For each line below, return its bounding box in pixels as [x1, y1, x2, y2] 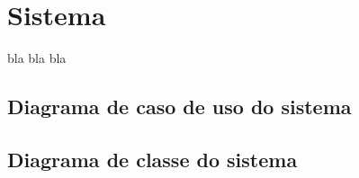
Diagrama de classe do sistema [7, 145, 298, 173]
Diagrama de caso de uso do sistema [7, 93, 352, 120]
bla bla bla [7, 49, 67, 67]
